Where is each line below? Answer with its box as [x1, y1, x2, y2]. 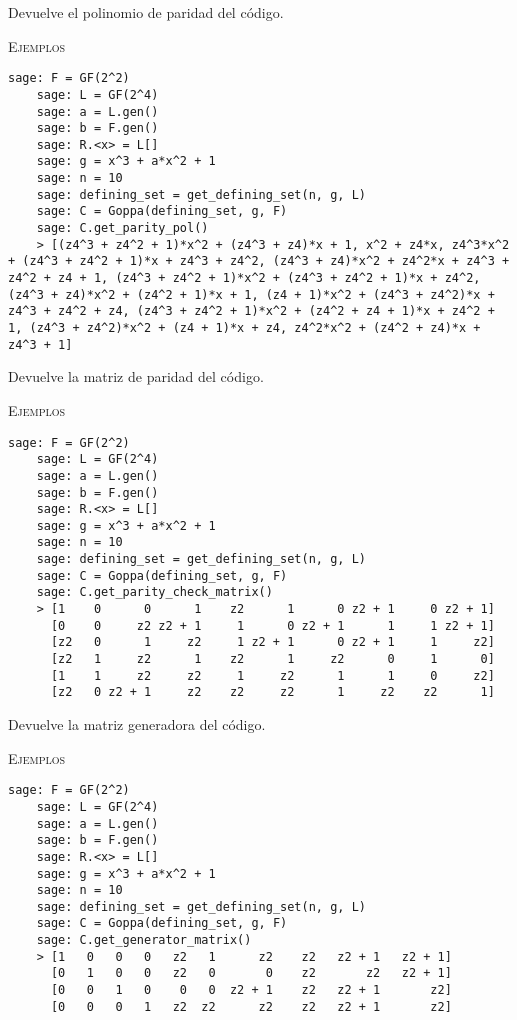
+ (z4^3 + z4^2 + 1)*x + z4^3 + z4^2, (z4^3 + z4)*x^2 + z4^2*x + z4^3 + [8, 254, 510, 269]
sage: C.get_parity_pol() [36, 221, 209, 236]
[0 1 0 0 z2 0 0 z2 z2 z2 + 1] [50, 966, 452, 981]
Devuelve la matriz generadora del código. [8, 714, 266, 735]
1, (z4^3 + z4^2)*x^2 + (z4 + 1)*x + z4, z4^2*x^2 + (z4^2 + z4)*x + [8, 321, 481, 336]
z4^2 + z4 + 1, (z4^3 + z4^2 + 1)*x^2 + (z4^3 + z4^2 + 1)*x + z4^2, [8, 271, 481, 286]
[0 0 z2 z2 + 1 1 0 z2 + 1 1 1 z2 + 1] [50, 618, 495, 633]
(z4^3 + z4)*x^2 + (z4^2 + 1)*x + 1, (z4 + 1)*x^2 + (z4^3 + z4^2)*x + [8, 287, 495, 302]
